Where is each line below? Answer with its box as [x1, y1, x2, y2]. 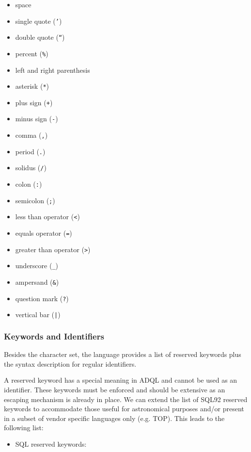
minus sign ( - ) [15, 113, 58, 124]
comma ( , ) [15, 130, 48, 140]
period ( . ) [15, 146, 46, 156]
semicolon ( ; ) [15, 195, 55, 205]
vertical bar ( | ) [15, 309, 61, 320]
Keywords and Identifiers [4, 330, 104, 342]
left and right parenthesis [15, 65, 90, 75]
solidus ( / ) [15, 162, 47, 173]
